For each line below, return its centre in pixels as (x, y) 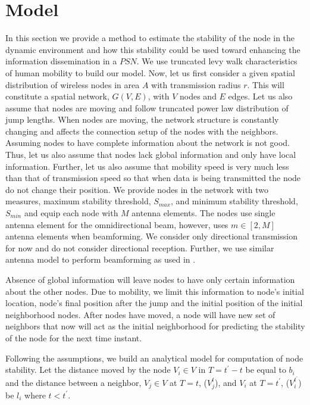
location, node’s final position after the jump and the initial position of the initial (154, 303)
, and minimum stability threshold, (234, 201)
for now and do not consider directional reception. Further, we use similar (140, 247)
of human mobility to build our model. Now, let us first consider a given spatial (150, 72)
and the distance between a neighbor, (73, 382)
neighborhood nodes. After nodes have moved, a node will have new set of (140, 314)
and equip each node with (71, 213)
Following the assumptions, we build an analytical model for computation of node (154, 358)
